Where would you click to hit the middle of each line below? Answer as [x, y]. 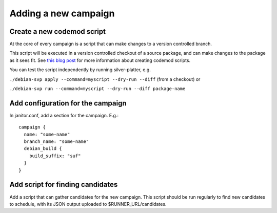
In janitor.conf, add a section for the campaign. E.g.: [64, 115]
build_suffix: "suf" [55, 156]
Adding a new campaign [62, 13]
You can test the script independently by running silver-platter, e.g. [80, 70]
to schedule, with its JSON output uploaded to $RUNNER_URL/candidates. [88, 204]
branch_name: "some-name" [56, 142]
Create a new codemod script [58, 31]
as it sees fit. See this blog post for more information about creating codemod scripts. [100, 60]
